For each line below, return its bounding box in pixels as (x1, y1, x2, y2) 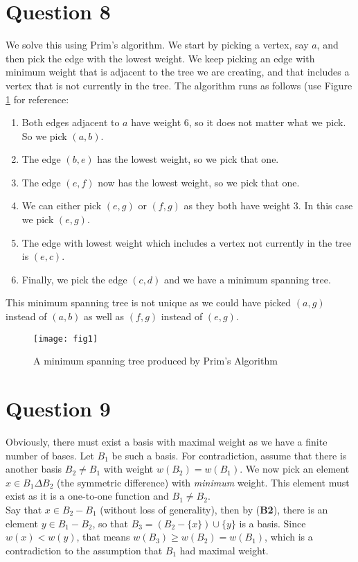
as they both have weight (184, 198, 291, 213)
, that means (76, 529, 130, 544)
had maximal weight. (179, 543, 269, 557)
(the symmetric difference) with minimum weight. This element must (57, 475, 350, 489)
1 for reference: (6, 91, 69, 106)
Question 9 (6, 394, 111, 423)
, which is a (265, 529, 313, 544)
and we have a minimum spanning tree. (164, 272, 331, 286)
